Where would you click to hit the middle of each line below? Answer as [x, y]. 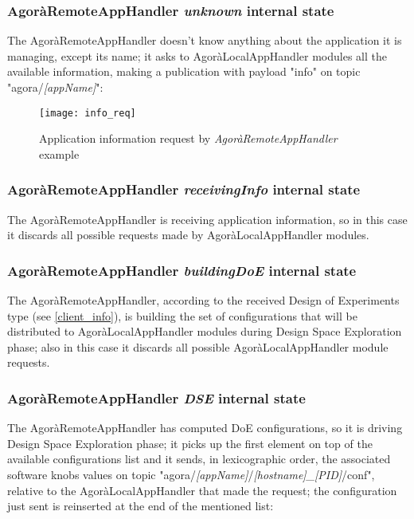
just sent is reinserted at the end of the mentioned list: [141, 506]
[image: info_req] [88, 113]
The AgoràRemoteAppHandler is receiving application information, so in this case [207, 219]
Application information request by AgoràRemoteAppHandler [188, 138]
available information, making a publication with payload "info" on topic [184, 71]
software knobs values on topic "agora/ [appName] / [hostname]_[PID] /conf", [191, 475]
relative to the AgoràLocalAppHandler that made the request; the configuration [202, 490]
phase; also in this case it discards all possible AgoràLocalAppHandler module [198, 346]
